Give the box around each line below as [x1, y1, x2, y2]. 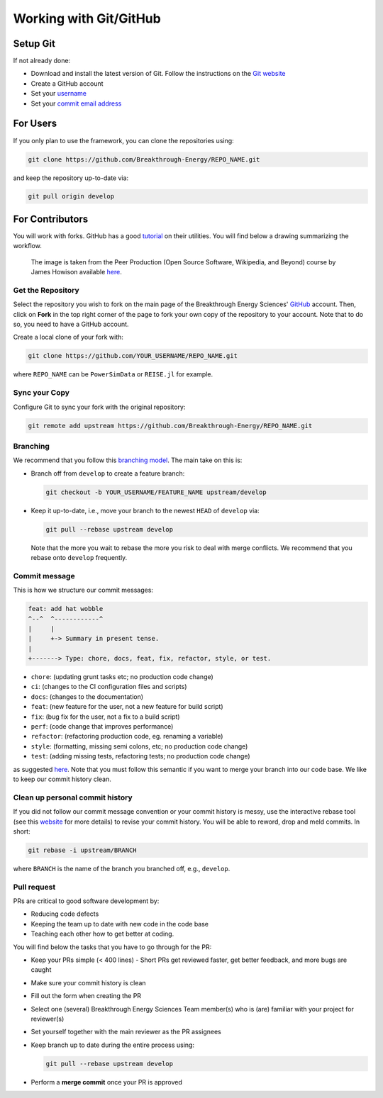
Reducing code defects [30, 909, 99, 918]
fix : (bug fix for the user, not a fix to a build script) [30, 712, 180, 721]
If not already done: [13, 57, 71, 65]
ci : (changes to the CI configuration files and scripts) [30, 683, 187, 691]
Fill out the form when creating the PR [30, 992, 142, 1000]
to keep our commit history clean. [13, 775, 111, 783]
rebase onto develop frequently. [30, 554, 128, 562]
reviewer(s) [30, 1014, 65, 1023]
